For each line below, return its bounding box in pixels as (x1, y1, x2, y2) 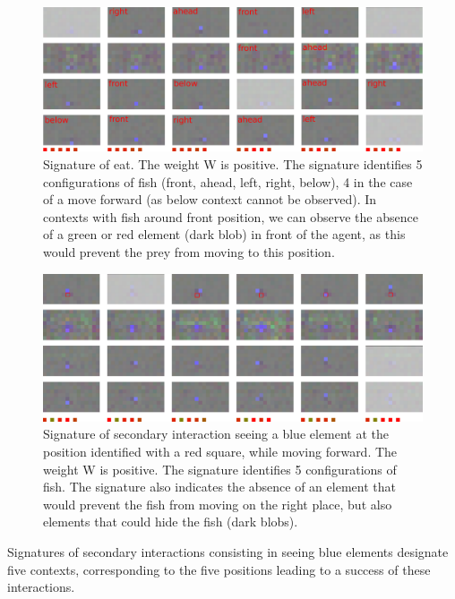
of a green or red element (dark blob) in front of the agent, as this (43, 225, 406, 244)
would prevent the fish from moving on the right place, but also (43, 494, 392, 513)
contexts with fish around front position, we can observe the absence (43, 207, 418, 226)
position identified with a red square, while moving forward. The (43, 442, 398, 461)
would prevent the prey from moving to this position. (43, 243, 335, 261)
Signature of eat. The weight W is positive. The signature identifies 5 (43, 155, 423, 174)
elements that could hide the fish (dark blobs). (43, 512, 298, 531)
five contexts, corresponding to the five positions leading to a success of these (7, 560, 431, 578)
